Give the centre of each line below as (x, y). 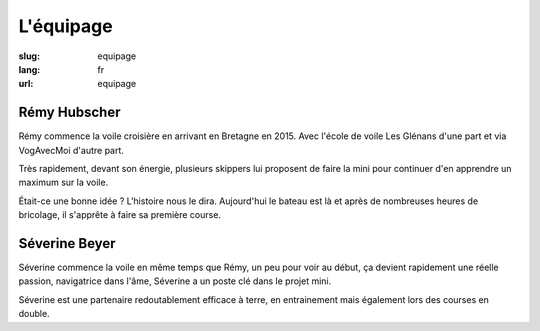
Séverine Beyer (67, 243)
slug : (29, 56)
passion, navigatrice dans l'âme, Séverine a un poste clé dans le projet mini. (175, 281)
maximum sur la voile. (63, 182)
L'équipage (66, 26)
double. (34, 314)
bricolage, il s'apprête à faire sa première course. (120, 215)
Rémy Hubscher (69, 112)
